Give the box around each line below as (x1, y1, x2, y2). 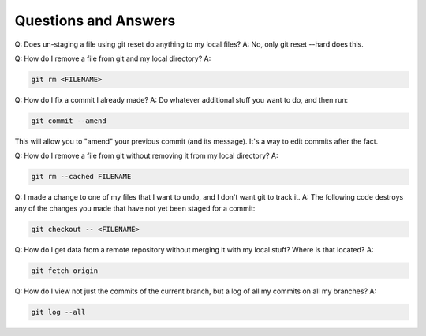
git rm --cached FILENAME (31, 172, 132, 181)
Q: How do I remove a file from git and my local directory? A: (14, 54, 211, 63)
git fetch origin (31, 266, 99, 275)
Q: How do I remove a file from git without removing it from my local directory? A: (14, 151, 279, 161)
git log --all (31, 308, 86, 316)
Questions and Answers (14, 12, 176, 29)
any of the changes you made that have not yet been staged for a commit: (14, 203, 256, 213)
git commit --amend (31, 116, 106, 125)
